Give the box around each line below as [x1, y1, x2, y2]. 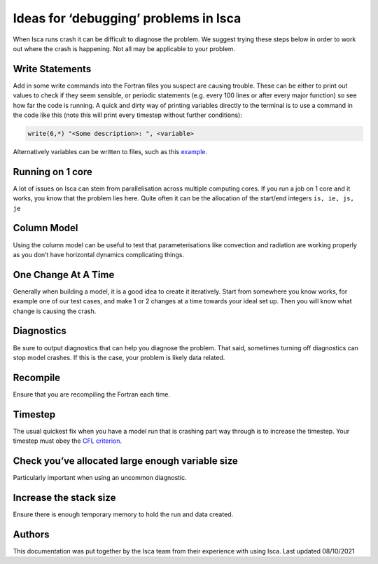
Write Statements [13, 63, 92, 75]
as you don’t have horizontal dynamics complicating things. [13, 250, 185, 259]
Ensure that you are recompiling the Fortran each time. [13, 390, 171, 399]
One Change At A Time [13, 268, 115, 280]
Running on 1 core [13, 165, 92, 178]
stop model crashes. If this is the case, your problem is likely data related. [13, 353, 225, 362]
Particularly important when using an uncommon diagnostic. [13, 474, 187, 482]
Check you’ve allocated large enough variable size [13, 455, 238, 467]
